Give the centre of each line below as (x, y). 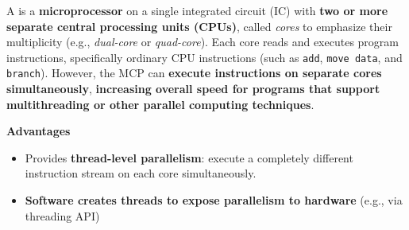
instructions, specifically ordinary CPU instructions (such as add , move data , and (204, 57)
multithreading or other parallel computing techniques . (160, 104)
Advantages (39, 131)
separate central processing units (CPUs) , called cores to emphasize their (199, 26)
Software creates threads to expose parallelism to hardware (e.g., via (214, 200)
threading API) (62, 215)
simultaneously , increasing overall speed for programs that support (193, 89)
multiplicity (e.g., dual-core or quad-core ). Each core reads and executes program (203, 42)
